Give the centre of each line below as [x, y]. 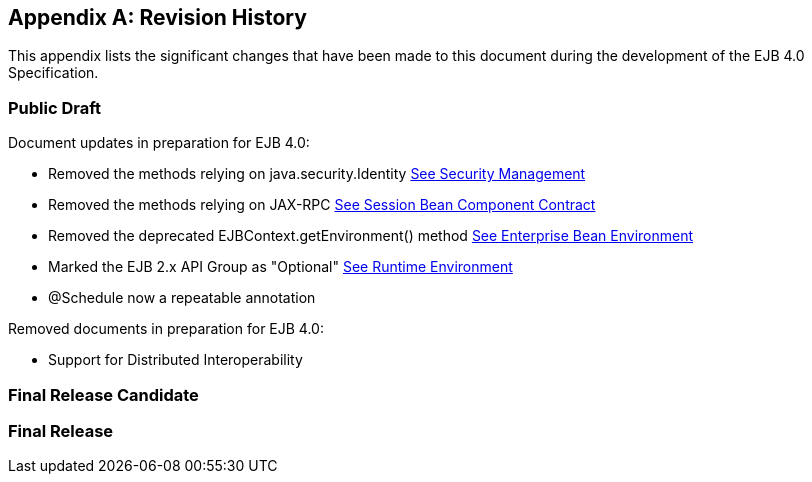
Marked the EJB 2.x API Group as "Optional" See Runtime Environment [280, 267]
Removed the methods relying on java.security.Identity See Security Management [317, 174]
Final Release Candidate [103, 394]
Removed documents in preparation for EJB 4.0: [166, 329]
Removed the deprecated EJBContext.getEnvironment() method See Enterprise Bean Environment [371, 236]
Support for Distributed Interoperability [175, 360]
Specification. [53, 73]
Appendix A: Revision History [157, 17]
